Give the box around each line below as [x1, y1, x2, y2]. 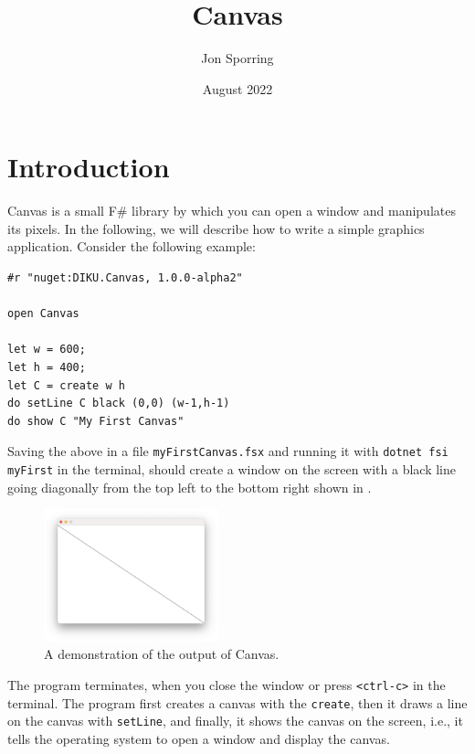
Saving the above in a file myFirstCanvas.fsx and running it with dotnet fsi [7, 441, 449, 461]
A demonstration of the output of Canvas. [44, 644, 280, 664]
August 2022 [202, 79, 273, 98]
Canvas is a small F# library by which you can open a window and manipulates [7, 201, 456, 220]
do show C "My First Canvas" [7, 414, 185, 428]
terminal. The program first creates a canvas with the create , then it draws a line [7, 693, 468, 712]
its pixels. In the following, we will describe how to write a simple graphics [7, 218, 425, 238]
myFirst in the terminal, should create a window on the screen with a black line [7, 460, 456, 479]
